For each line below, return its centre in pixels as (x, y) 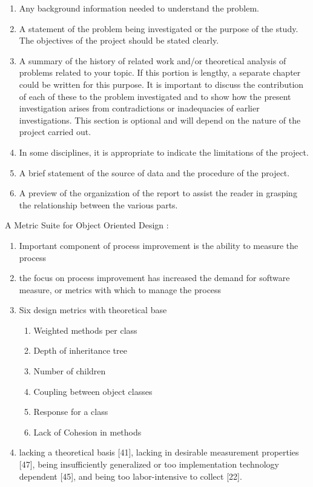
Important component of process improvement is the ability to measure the (159, 245)
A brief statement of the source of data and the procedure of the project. (154, 172)
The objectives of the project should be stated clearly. (119, 40)
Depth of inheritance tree (80, 350)
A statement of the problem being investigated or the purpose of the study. (159, 28)
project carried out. (55, 132)
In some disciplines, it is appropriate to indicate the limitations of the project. (164, 152)
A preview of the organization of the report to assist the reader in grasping (158, 193)
